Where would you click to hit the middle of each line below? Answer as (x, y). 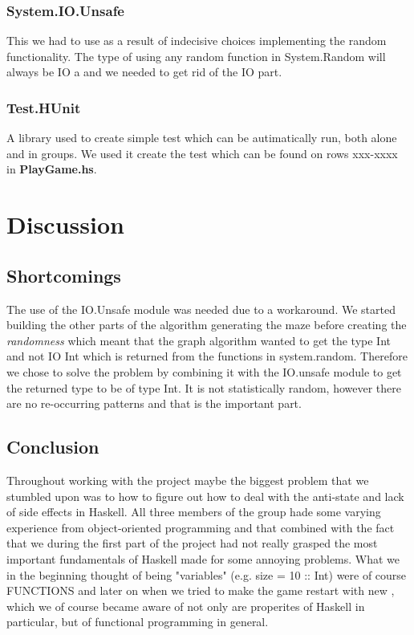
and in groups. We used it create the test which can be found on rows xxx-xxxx (202, 153)
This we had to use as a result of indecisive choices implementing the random (197, 41)
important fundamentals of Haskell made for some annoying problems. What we (203, 558)
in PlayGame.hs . (52, 169)
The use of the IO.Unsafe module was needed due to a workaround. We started (201, 309)
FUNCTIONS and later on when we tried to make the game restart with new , (201, 590)
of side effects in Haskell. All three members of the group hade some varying (194, 512)
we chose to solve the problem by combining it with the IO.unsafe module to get (204, 371)
